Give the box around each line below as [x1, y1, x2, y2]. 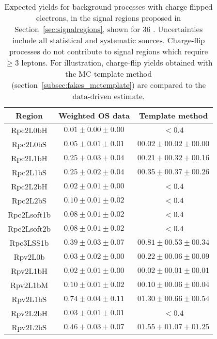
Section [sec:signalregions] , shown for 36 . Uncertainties [15, 23, 203, 34]
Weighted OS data [58, 110, 130, 121]
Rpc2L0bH [11, 124, 47, 136]
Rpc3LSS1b [9, 237, 49, 248]
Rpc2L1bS [12, 167, 47, 178]
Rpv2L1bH [11, 265, 48, 276]
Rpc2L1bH [11, 153, 47, 164]
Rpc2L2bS [12, 195, 47, 206]
